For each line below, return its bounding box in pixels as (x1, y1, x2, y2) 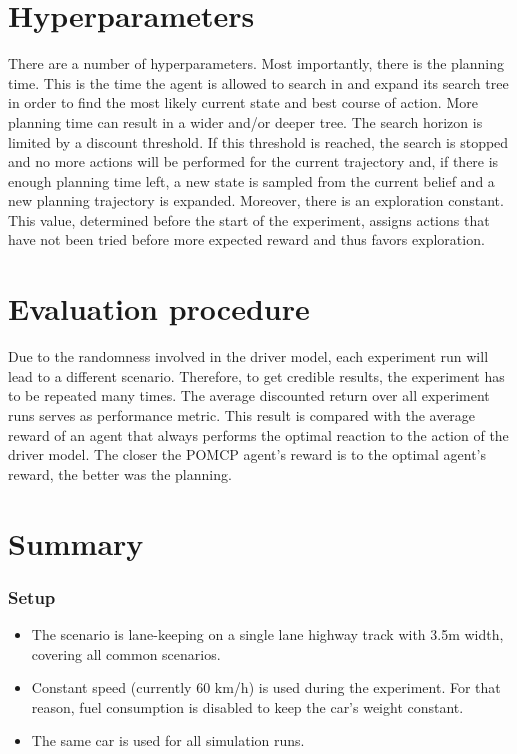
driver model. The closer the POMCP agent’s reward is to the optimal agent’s (8, 444, 487, 465)
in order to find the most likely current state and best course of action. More (8, 92, 478, 113)
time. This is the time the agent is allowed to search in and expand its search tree (8, 72, 509, 93)
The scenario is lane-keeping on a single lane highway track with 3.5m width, (31, 623, 504, 644)
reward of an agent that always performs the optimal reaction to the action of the (8, 424, 509, 445)
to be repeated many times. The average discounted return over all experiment (8, 385, 490, 406)
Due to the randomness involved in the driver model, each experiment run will (8, 346, 489, 367)
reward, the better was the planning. (8, 463, 232, 484)
